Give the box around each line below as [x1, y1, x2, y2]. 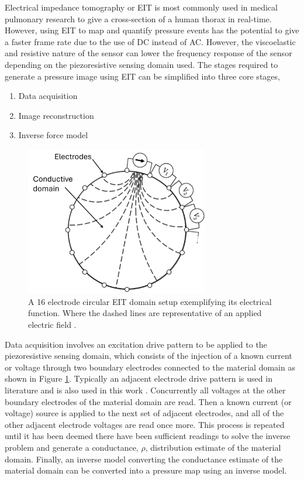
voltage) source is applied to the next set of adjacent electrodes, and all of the [5, 407, 284, 419]
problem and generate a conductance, [5, 441, 139, 453]
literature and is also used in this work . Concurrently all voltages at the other [5, 383, 286, 396]
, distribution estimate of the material [145, 441, 281, 453]
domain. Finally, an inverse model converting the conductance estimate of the [5, 452, 283, 465]
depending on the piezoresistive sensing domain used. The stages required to [5, 58, 278, 70]
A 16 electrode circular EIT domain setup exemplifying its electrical [28, 295, 272, 307]
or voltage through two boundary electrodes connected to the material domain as [5, 361, 295, 373]
